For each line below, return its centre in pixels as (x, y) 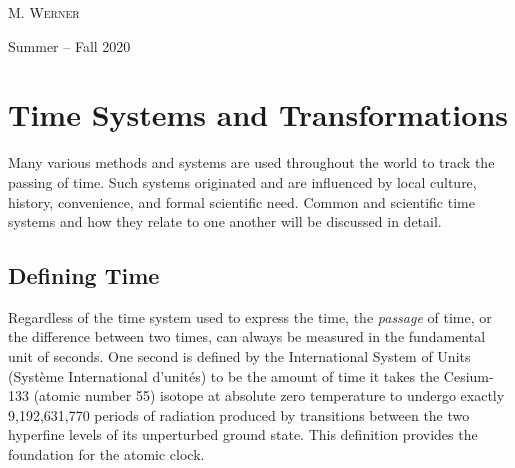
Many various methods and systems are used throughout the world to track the (251, 162)
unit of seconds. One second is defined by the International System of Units (239, 356)
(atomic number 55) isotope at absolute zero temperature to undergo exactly (269, 395)
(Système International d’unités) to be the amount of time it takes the (224, 375)
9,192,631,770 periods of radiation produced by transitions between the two (239, 414)
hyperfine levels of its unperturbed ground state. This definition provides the (243, 434)
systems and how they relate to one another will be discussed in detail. (225, 221)
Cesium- (468, 375)
